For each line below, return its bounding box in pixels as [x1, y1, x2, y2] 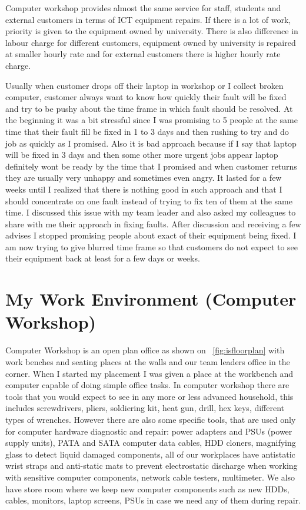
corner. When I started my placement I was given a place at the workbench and [5, 367, 294, 379]
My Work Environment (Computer [5, 287, 297, 311]
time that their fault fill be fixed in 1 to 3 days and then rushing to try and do [5, 125, 289, 137]
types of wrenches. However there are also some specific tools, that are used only [5, 413, 296, 425]
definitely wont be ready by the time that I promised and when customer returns [5, 160, 297, 172]
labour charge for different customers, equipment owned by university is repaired [5, 36, 296, 48]
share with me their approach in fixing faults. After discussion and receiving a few [5, 217, 301, 230]
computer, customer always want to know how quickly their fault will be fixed [5, 91, 287, 103]
